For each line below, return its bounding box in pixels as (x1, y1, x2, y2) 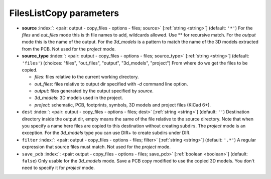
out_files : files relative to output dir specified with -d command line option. (34, 80, 188, 87)
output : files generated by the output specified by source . (34, 88, 154, 94)
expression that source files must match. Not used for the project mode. (22, 144, 171, 150)
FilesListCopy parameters (9, 7, 119, 18)
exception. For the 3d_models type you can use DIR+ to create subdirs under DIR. (22, 130, 191, 136)
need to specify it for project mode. (22, 165, 95, 171)
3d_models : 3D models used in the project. (34, 95, 123, 101)
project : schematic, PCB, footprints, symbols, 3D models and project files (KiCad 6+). (34, 101, 211, 107)
